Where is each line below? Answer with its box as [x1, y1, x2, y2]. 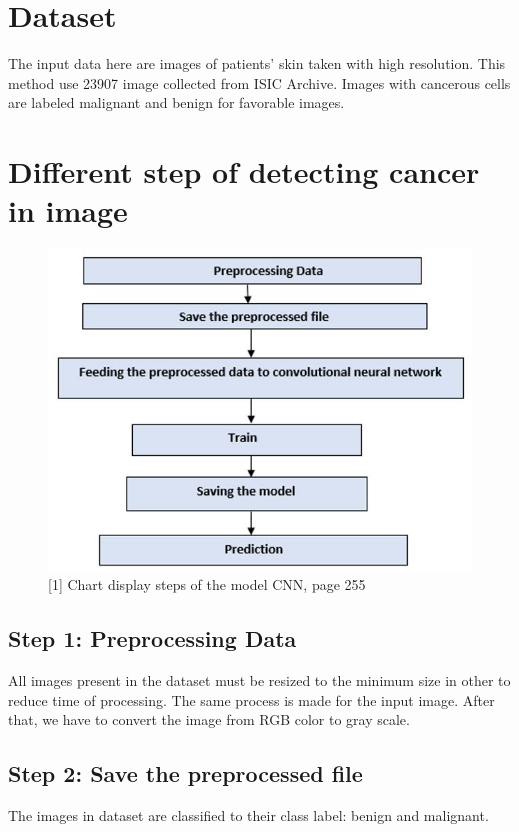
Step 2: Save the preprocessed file [8, 758, 363, 789]
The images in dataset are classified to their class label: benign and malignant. [8, 805, 489, 825]
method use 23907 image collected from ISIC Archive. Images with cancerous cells [8, 72, 511, 93]
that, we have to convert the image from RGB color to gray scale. [8, 709, 410, 730]
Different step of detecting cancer [8, 151, 480, 192]
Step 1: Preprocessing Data [8, 623, 297, 654]
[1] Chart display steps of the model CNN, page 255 [48, 574, 366, 595]
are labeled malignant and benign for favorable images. [8, 92, 345, 113]
